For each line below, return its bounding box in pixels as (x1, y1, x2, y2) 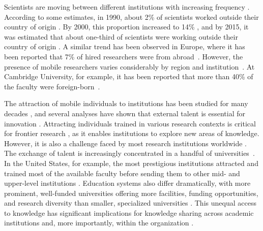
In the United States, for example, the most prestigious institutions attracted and (4, 157, 258, 168)
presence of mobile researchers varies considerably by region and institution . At (4, 61, 255, 72)
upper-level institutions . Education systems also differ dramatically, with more (4, 178, 251, 188)
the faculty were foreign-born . (4, 81, 100, 91)
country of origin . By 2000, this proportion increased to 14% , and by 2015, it (4, 21, 249, 32)
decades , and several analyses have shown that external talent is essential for (4, 108, 245, 118)
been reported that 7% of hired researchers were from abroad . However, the (4, 51, 243, 61)
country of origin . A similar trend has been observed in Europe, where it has (4, 41, 245, 52)
